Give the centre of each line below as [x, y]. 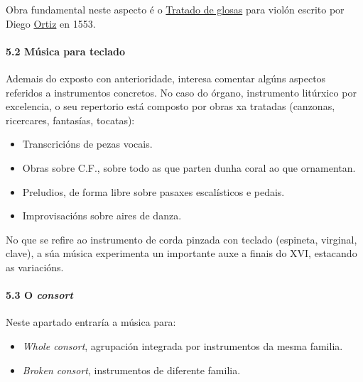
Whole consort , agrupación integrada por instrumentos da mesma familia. [183, 345]
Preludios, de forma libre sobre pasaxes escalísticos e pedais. [153, 191]
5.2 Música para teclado [65, 51]
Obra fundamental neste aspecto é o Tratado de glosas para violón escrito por [175, 9]
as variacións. [35, 267]
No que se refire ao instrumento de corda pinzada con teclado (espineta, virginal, [181, 239]
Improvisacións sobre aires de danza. [102, 215]
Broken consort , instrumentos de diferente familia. [131, 370]
